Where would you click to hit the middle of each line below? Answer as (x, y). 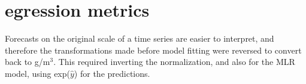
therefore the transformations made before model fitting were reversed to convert (153, 50)
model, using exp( (37, 73)
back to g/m (28, 62)
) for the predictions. (112, 73)
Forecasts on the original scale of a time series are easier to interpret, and (140, 38)
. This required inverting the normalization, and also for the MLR (174, 62)
